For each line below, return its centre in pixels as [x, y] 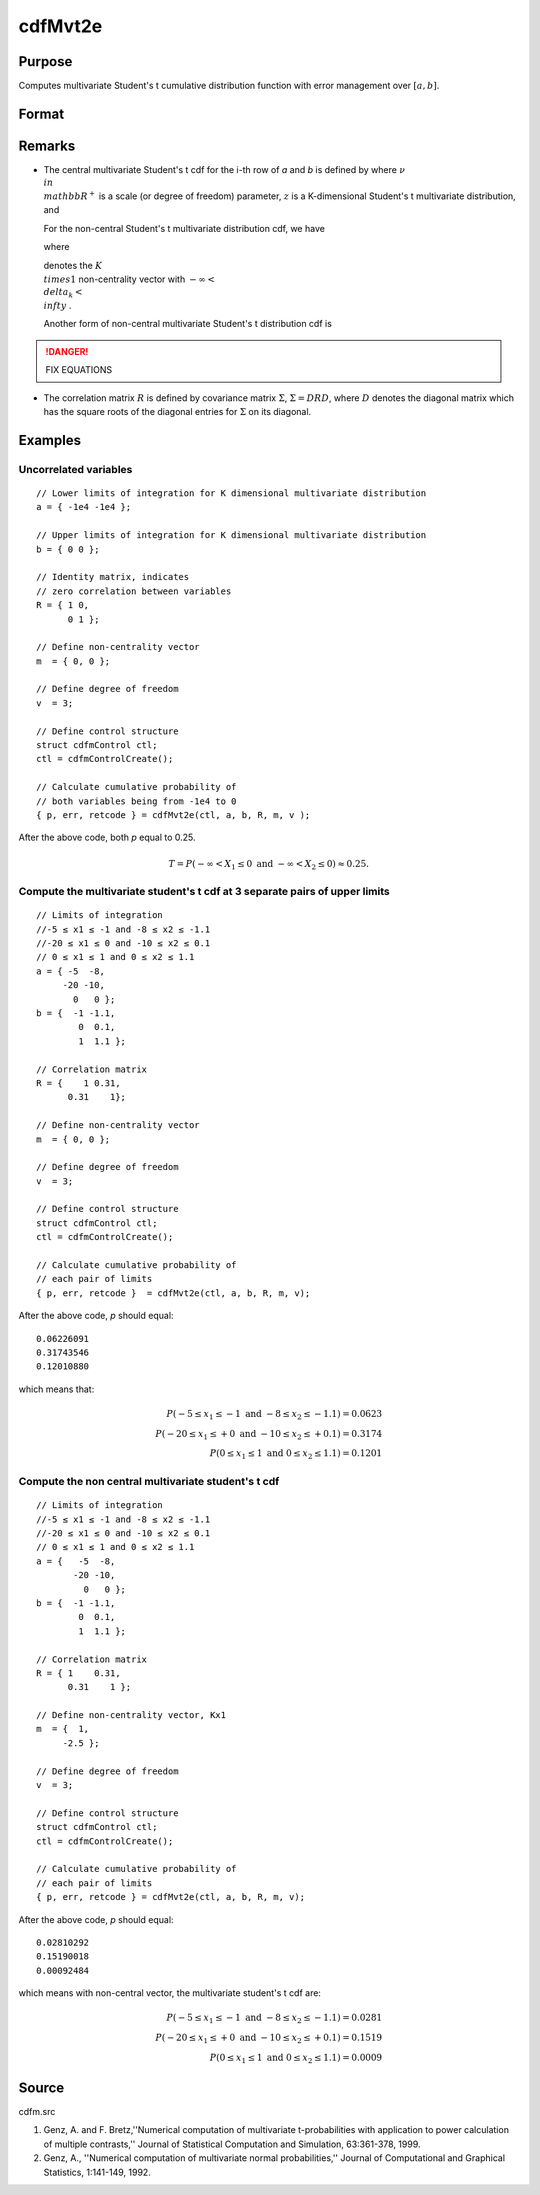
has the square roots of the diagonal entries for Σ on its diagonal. [177, 412]
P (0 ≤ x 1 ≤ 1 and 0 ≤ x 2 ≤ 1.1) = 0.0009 [296, 2058]
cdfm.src [37, 2112]
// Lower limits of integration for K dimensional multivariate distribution [231, 493]
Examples [50, 440]
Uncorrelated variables [75, 469]
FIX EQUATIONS [79, 370]
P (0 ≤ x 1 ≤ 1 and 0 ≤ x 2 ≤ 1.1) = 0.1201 [296, 1455]
